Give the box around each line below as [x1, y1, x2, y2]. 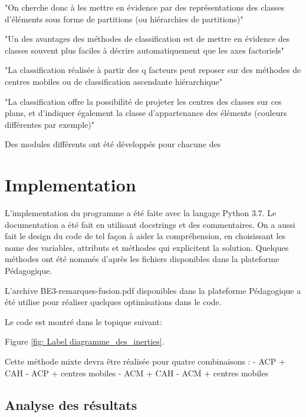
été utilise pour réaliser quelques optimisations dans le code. [5, 296, 222, 308]
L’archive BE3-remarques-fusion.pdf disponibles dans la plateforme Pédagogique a [5, 284, 301, 296]
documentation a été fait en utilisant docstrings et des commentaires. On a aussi [5, 218, 295, 230]
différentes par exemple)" [5, 118, 94, 130]
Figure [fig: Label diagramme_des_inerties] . [5, 335, 164, 347]
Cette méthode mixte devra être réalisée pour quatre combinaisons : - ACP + [5, 355, 285, 367]
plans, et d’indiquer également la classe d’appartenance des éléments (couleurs [5, 107, 287, 119]
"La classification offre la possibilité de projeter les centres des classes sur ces [5, 95, 282, 107]
